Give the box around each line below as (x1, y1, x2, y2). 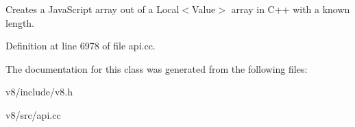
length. (5, 15, 35, 30)
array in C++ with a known (231, 2, 350, 16)
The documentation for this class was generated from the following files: (5, 61, 308, 76)
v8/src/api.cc (5, 107, 61, 122)
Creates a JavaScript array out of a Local (5, 2, 180, 16)
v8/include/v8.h (5, 84, 73, 99)
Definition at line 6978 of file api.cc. (5, 38, 156, 53)
